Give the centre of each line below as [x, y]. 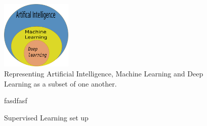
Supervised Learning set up [46, 117]
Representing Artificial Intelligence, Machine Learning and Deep [104, 74]
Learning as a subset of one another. [60, 83]
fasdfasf [16, 100]
